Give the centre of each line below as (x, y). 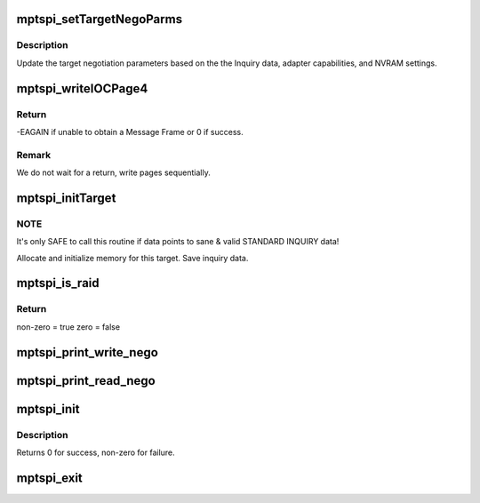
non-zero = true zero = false (68, 327)
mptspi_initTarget (66, 198)
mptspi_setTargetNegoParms (99, 19)
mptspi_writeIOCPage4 (82, 88)
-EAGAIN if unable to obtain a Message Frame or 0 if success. (130, 132)
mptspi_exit (50, 478)
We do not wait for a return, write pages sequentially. (113, 172)
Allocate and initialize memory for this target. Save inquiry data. (132, 258)
